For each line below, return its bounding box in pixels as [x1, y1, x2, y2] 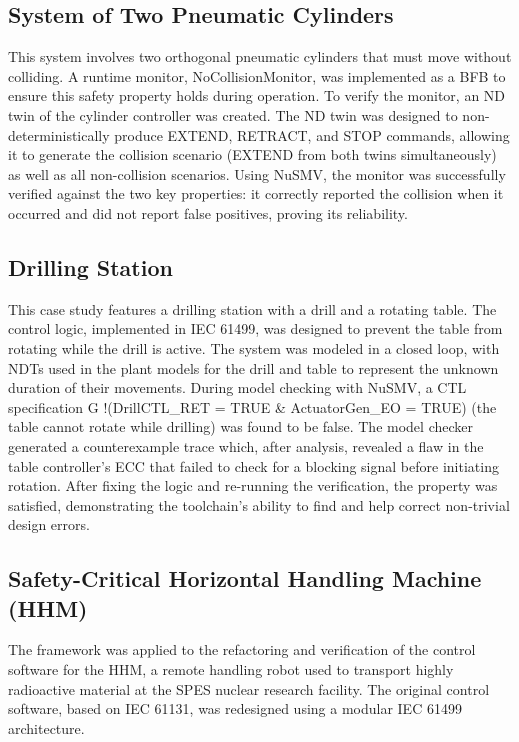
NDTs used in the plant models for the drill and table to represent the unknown [8, 357, 499, 378]
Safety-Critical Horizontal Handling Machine [8, 563, 482, 594]
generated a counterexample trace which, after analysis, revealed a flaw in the [8, 435, 484, 456]
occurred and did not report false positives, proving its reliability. [8, 202, 408, 223]
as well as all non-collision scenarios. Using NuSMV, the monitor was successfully [8, 163, 506, 184]
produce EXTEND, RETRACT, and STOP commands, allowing [114, 124, 510, 145]
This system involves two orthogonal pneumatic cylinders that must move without [8, 46, 512, 67]
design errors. [8, 514, 90, 535]
